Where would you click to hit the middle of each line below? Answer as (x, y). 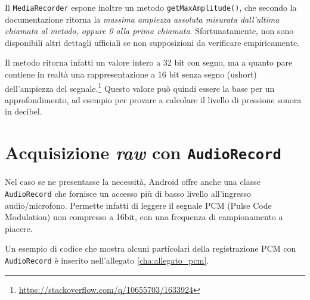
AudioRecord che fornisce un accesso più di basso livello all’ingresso (128, 193)
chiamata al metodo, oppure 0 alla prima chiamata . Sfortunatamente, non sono (149, 31)
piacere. (19, 228)
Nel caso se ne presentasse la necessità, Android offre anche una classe (133, 182)
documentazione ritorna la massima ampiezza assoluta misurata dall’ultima (142, 19)
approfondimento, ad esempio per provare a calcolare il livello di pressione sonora (153, 99)
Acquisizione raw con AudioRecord (143, 153)
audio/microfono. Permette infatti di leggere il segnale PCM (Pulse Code (138, 205)
